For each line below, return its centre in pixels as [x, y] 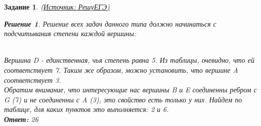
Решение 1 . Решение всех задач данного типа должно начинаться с [110, 23]
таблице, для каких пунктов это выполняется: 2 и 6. [87, 109]
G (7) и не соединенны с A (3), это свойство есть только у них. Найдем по [123, 99]
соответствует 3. [33, 80]
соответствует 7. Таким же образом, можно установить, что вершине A [121, 70]
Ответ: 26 [21, 119]
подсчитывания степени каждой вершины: [70, 33]
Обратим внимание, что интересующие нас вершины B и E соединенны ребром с [130, 90]
